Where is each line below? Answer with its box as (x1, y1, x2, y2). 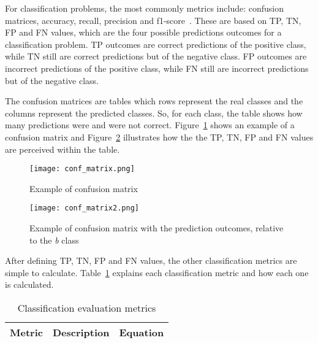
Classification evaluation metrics (17, 301, 156, 315)
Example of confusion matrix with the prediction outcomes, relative (29, 222, 284, 234)
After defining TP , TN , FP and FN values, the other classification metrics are (5, 254, 297, 267)
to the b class (29, 233, 79, 246)
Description (52, 325, 110, 339)
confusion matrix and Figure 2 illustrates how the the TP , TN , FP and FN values (5, 130, 314, 143)
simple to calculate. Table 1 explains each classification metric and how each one (5, 266, 309, 279)
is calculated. (5, 278, 54, 291)
